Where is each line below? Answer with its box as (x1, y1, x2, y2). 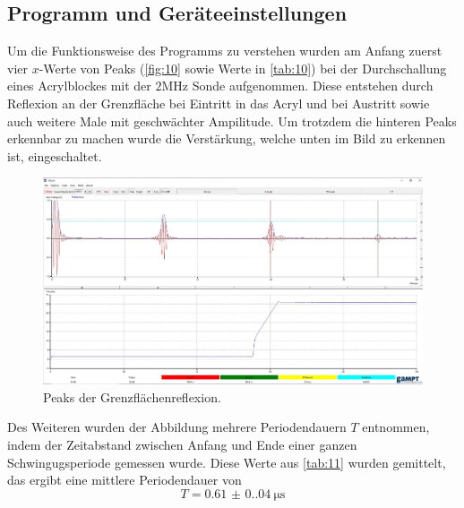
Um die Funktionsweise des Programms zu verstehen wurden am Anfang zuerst (7, 41, 443, 60)
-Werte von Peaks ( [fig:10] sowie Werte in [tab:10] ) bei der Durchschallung (39, 58, 447, 77)
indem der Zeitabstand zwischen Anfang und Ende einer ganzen (7, 435, 357, 453)
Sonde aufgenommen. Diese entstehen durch (192, 76, 434, 95)
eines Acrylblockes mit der (7, 76, 151, 95)
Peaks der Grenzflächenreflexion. (43, 387, 221, 406)
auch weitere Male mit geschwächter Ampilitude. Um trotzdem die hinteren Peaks (7, 111, 457, 130)
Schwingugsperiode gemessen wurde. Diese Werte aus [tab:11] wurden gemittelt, (7, 452, 446, 471)
